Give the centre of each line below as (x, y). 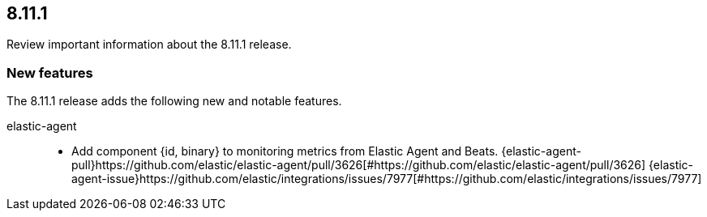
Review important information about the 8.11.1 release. (149, 45)
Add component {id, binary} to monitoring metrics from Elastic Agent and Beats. (285, 151)
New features (50, 72)
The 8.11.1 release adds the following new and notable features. (174, 101)
